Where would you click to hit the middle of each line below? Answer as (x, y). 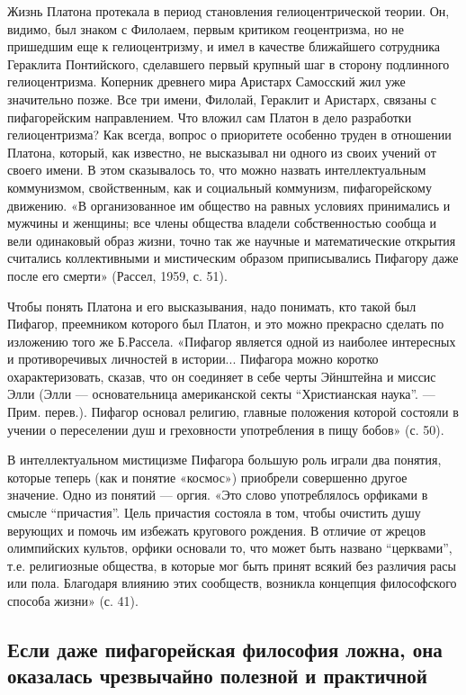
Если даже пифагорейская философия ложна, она (225, 649)
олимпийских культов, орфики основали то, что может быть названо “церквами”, (230, 548)
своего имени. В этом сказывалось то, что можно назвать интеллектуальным (217, 170)
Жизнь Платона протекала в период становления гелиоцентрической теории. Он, (229, 11)
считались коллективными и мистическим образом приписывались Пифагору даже (233, 258)
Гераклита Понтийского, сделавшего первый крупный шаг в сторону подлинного (229, 63)
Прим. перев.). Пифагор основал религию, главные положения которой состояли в (233, 412)
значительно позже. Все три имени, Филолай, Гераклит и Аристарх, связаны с (222, 99)
